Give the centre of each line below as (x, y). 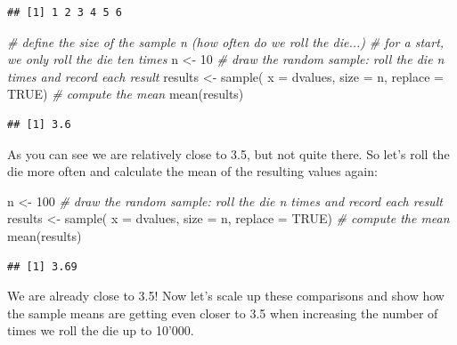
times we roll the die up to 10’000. (101, 330)
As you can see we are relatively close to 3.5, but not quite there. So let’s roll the (228, 153)
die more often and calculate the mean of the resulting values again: (192, 171)
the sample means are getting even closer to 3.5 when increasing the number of (223, 313)
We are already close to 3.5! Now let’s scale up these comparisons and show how (226, 296)
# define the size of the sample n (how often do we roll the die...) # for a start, (226, 41)
